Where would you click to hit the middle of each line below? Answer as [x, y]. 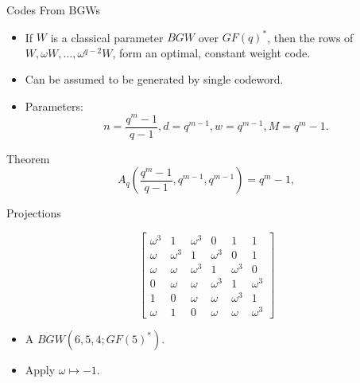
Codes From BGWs [54, 10]
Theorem [28, 158]
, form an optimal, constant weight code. [211, 52]
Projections [34, 213]
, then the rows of [310, 37]
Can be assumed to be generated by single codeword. [154, 79]
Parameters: [54, 106]
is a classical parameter [107, 37]
